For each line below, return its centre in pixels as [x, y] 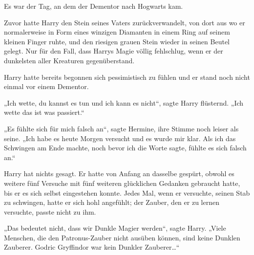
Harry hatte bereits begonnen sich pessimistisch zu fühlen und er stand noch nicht [127, 77]
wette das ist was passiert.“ [44, 112]
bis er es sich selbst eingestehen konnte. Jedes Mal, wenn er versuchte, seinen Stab [127, 192]
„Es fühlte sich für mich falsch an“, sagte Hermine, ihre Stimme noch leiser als [121, 128]
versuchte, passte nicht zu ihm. [50, 211]
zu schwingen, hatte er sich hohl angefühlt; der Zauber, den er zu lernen [112, 202]
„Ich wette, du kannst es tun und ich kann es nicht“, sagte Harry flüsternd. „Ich [124, 102]
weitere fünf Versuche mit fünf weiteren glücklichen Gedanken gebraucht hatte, [122, 183]
